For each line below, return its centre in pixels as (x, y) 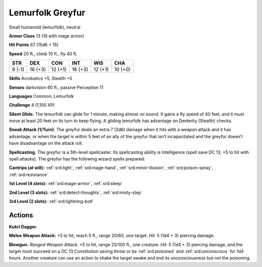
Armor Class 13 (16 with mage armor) (47, 36)
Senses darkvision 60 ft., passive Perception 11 (56, 87)
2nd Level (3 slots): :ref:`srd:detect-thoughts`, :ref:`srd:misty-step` (76, 192)
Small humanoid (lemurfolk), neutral (45, 27)
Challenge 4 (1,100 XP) (32, 105)
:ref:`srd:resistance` (29, 174)
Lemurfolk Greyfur (47, 13)
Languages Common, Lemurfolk (41, 96)
